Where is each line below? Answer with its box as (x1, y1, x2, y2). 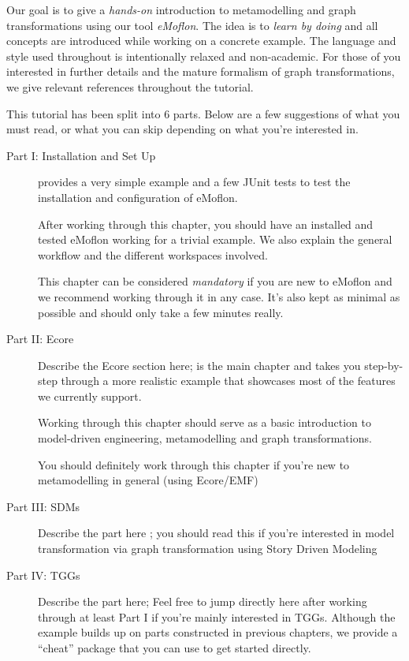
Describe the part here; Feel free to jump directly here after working (38, 593, 367, 610)
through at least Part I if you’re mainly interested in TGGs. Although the (38, 608, 396, 625)
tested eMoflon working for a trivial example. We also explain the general (38, 231, 392, 248)
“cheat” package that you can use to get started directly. (38, 640, 311, 655)
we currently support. (38, 387, 142, 404)
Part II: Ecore (6, 330, 74, 347)
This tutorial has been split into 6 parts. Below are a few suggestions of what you (6, 105, 400, 121)
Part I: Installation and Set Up (6, 147, 156, 163)
